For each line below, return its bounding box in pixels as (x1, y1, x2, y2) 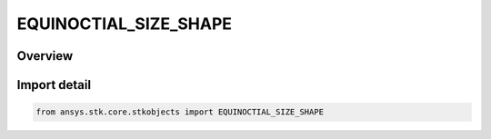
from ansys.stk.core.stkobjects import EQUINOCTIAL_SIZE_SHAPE (35, 107, 325, 117)
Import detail (16, 77, 91, 93)
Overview (16, 48, 74, 64)
